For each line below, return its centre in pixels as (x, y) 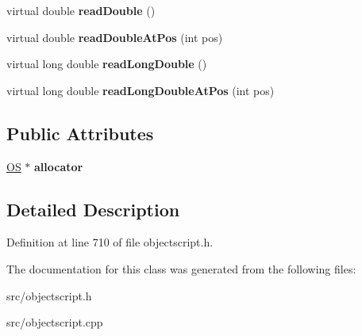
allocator (59, 166)
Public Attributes (80, 133)
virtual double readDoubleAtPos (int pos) (115, 37)
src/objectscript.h (49, 295)
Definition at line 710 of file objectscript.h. (110, 242)
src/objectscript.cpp (55, 322)
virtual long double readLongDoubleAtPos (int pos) (141, 90)
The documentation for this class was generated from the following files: (181, 268)
